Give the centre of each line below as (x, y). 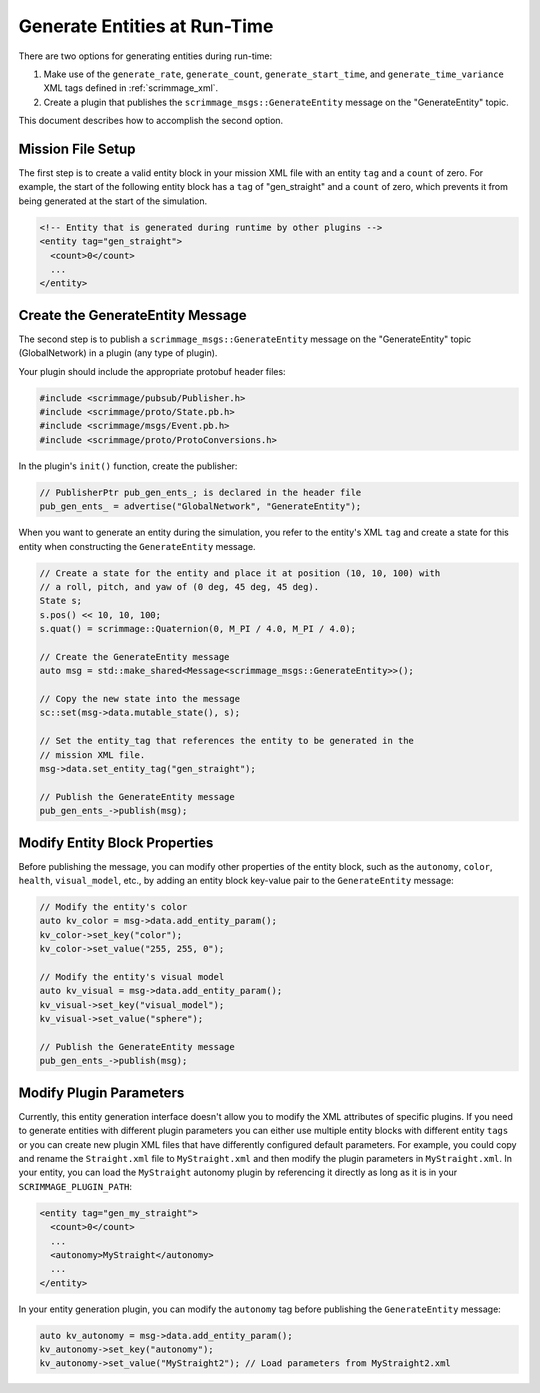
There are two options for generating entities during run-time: (145, 56)
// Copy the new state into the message (139, 699)
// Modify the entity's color (113, 907)
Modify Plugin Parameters (101, 1092)
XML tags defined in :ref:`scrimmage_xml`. (131, 88)
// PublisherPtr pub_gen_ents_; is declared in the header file (200, 492)
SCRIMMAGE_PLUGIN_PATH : (75, 1186)
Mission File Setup (77, 148)
